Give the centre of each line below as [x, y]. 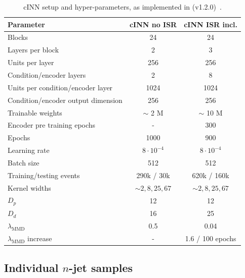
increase [40, 238]
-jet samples [101, 268]
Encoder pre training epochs [52, 125]
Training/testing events [44, 175]
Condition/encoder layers [47, 74]
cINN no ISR [153, 24]
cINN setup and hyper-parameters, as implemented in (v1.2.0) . [123, 7]
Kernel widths [29, 187]
